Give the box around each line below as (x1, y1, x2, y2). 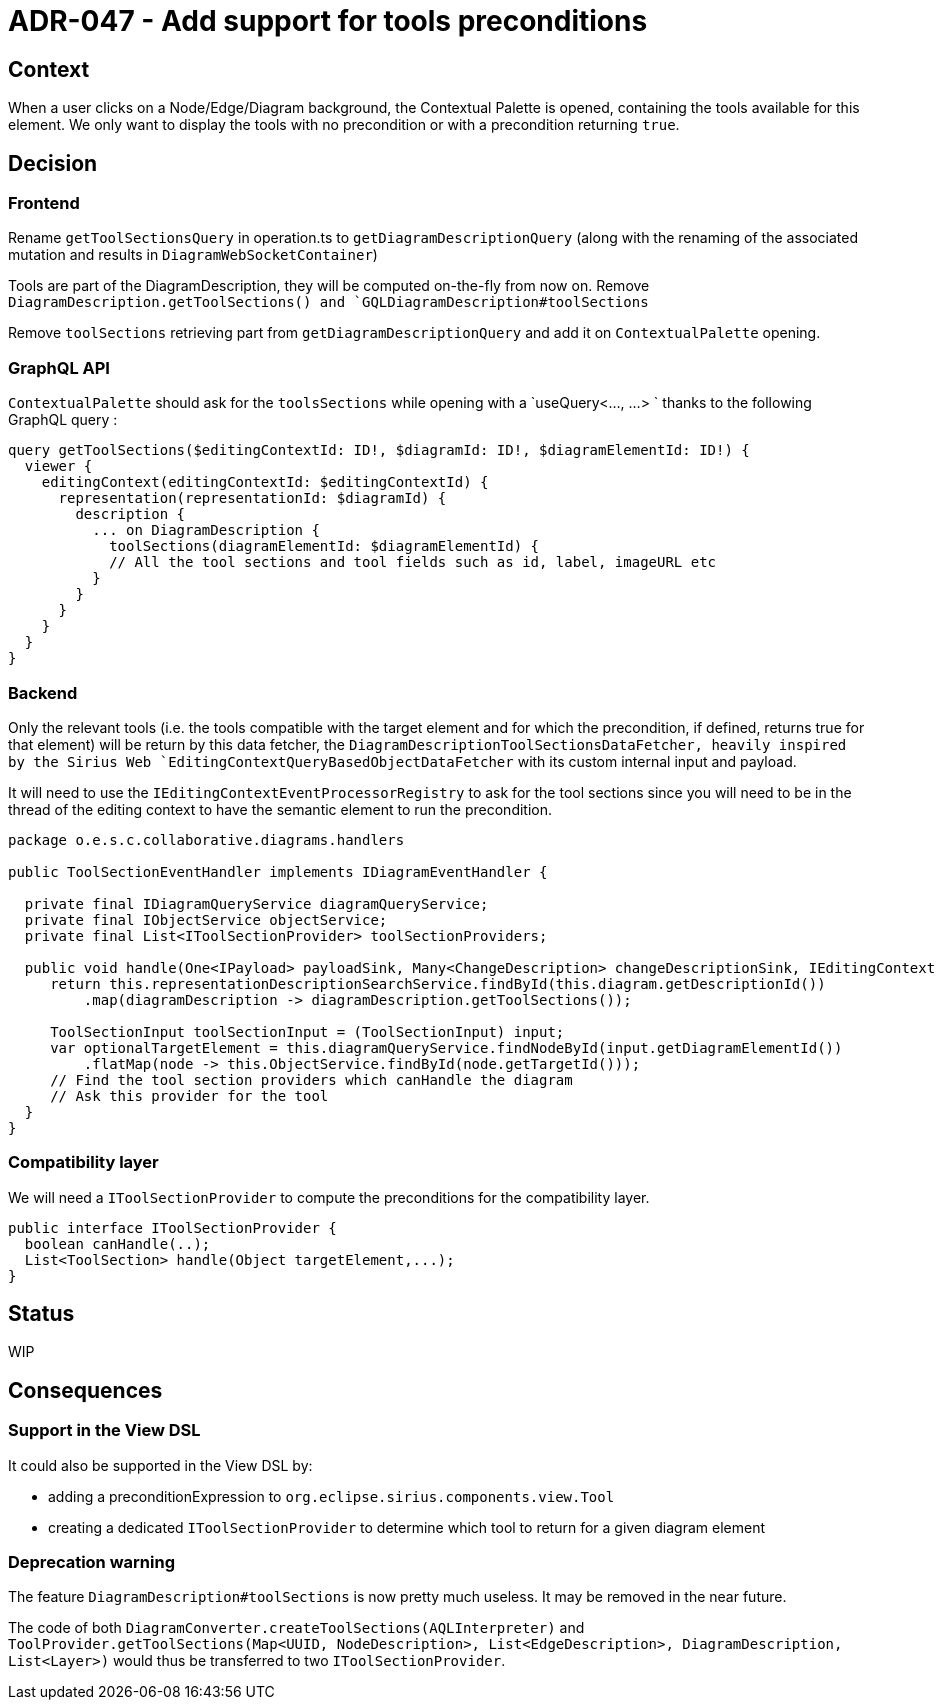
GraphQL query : (8, 411, 118, 429)
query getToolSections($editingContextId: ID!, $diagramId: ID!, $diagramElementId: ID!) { (8, 442, 750, 459)
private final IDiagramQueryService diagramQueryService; (24, 895, 489, 912)
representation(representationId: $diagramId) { (58, 490, 447, 507)
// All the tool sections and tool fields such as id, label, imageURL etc (109, 554, 717, 571)
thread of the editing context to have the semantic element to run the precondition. (8, 800, 553, 818)
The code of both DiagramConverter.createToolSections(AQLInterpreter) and (8, 1619, 585, 1637)
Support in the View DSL (8, 1420, 201, 1441)
